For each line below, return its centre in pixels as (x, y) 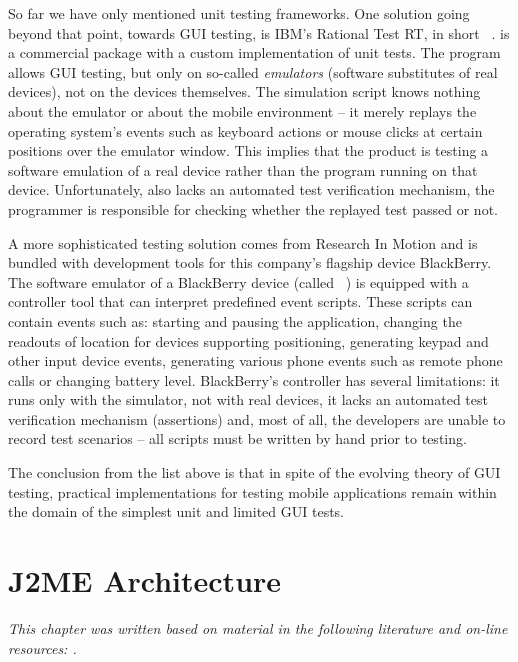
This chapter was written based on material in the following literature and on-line (258, 627)
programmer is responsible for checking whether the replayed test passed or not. (253, 208)
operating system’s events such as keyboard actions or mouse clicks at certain (245, 130)
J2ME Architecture (145, 580)
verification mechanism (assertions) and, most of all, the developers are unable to (257, 418)
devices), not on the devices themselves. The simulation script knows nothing (244, 91)
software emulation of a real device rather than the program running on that (243, 169)
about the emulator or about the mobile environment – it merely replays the (242, 110)
